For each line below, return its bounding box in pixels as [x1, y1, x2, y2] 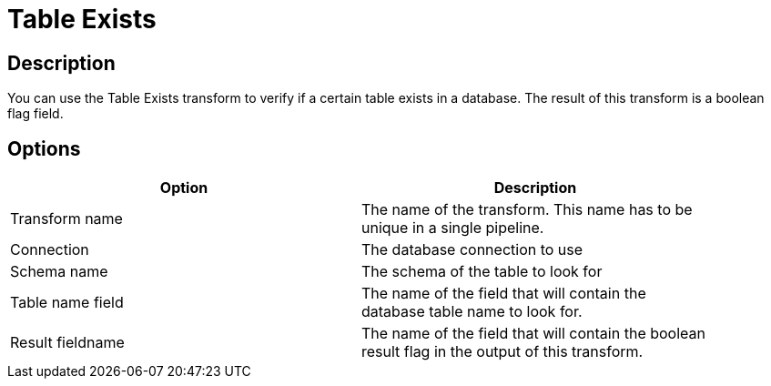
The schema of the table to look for [361, 262, 603, 281]
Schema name [10, 262, 108, 281]
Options [7, 137, 81, 160]
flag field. [7, 106, 64, 122]
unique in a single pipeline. [361, 218, 544, 238]
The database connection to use [361, 240, 583, 259]
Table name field [10, 293, 124, 312]
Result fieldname [10, 333, 125, 352]
